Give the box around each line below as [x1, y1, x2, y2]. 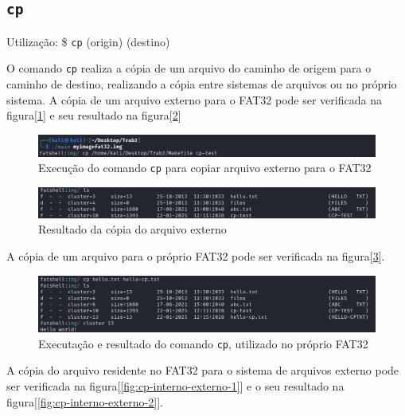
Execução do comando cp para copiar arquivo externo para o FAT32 [38, 159, 372, 176]
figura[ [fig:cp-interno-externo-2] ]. [6, 393, 163, 410]
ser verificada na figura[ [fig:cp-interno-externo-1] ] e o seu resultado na [6, 378, 345, 394]
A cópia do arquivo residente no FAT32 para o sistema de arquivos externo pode [6, 362, 399, 379]
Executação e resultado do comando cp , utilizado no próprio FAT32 [38, 335, 368, 351]
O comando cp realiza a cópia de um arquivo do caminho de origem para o [6, 60, 372, 77]
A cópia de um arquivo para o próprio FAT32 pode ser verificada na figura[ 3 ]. [6, 247, 385, 264]
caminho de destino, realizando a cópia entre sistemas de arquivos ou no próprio [6, 76, 397, 92]
